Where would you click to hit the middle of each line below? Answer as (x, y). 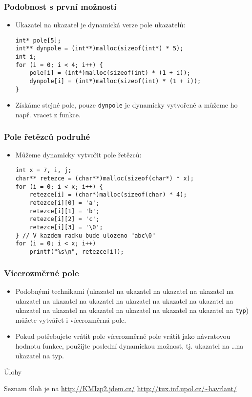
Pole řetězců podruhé (47, 136)
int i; (26, 57)
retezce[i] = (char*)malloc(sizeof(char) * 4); (108, 195)
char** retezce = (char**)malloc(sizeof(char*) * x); (105, 179)
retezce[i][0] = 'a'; (64, 203)
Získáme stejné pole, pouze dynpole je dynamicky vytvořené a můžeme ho (126, 105)
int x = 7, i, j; (43, 170)
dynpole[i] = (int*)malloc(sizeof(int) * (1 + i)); (115, 81)
